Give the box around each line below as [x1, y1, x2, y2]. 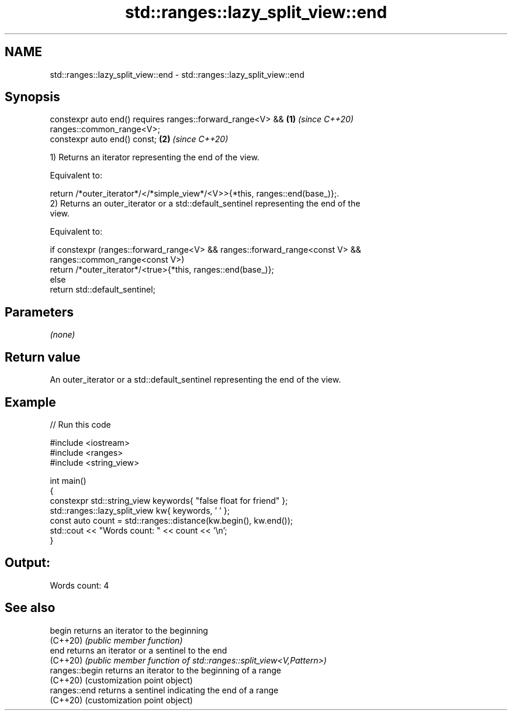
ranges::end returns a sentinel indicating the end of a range [50, 685, 279, 695]
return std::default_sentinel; [50, 284, 155, 295]
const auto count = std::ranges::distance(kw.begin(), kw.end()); [50, 515, 293, 525]
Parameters [5, 304, 74, 319]
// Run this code [50, 419, 111, 429]
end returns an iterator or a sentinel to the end [50, 645, 227, 655]
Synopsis [5, 90, 60, 105]
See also [5, 600, 56, 616]
